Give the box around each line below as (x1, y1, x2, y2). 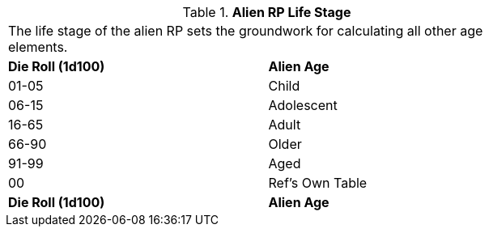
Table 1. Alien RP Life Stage (182, 4, 351, 20)
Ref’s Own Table (268, 175, 368, 191)
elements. (8, 39, 68, 55)
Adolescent (268, 97, 338, 113)
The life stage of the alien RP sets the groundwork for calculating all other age (8, 23, 483, 39)
